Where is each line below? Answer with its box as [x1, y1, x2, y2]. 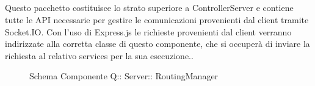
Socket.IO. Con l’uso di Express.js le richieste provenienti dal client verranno [5, 25, 292, 38]
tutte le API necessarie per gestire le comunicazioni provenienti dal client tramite [5, 13, 309, 26]
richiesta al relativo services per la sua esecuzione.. [5, 49, 194, 62]
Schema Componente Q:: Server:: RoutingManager [29, 70, 219, 82]
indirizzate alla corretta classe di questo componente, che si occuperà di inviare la [5, 37, 310, 50]
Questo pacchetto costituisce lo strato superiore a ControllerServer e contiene [5, 1, 294, 14]
